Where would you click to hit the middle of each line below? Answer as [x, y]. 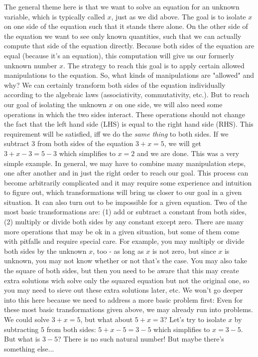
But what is [22, 339]
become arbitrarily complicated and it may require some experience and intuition [128, 182]
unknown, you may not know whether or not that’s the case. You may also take [126, 261]
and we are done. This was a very [188, 153]
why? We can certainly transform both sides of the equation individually [115, 85]
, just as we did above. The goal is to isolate [179, 16]
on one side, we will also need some [169, 104]
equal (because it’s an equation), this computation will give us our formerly [119, 55]
